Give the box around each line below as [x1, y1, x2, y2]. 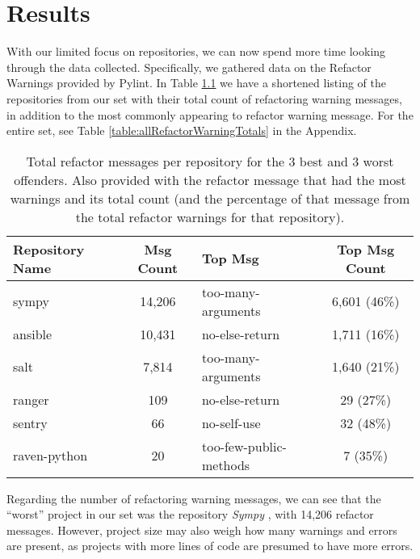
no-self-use [201, 413, 261, 432]
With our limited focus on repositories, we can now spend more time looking [6, 43, 386, 60]
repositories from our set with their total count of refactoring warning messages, [6, 90, 402, 107]
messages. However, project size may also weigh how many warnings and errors [6, 521, 397, 538]
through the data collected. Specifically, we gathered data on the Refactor [6, 58, 372, 75]
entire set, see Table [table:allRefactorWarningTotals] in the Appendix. [6, 122, 357, 139]
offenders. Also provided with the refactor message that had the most [14, 170, 406, 189]
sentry [13, 413, 48, 432]
